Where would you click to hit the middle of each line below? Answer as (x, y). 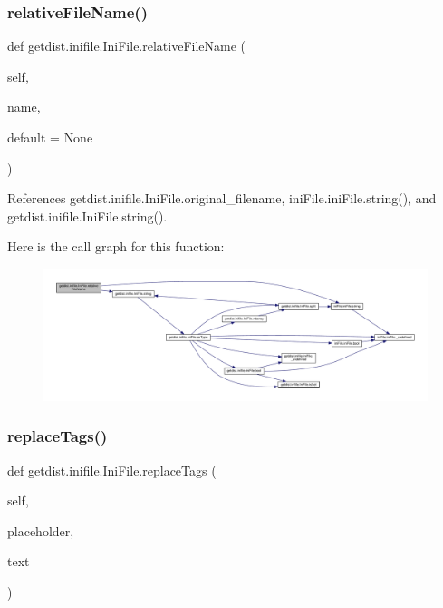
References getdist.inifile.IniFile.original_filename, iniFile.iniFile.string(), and (222, 198)
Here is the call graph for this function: (116, 246)
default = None (50, 137)
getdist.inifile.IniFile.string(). (87, 216)
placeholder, (41, 530)
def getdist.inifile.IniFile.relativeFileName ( (127, 46)
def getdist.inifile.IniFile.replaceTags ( (112, 470)
